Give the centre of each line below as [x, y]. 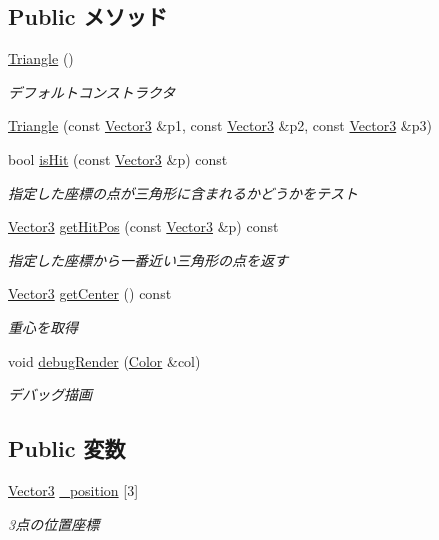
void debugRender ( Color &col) [104, 360]
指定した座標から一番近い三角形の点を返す [148, 259]
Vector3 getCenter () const [90, 293]
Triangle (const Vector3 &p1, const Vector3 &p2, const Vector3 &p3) [220, 125]
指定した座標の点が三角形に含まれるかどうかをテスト [183, 192]
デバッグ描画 [50, 394]
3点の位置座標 [54, 523]
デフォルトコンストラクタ [92, 91]
